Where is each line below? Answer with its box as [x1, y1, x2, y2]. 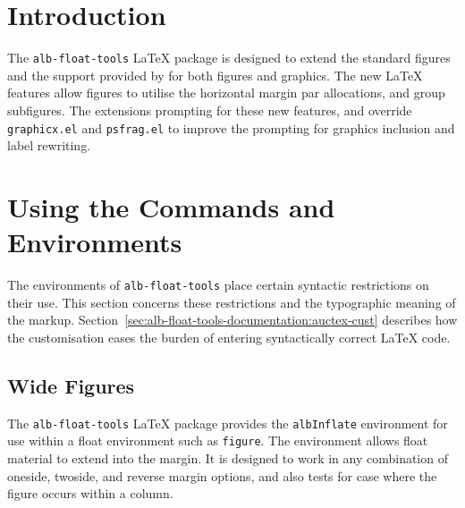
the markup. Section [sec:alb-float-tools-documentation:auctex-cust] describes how [7, 310, 458, 329]
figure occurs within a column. [7, 484, 173, 503]
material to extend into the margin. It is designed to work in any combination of [7, 449, 448, 468]
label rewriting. [7, 136, 91, 155]
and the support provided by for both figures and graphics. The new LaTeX [7, 65, 423, 84]
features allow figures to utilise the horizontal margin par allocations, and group [7, 83, 445, 102]
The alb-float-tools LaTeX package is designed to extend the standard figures [7, 48, 451, 67]
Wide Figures [7, 371, 135, 399]
